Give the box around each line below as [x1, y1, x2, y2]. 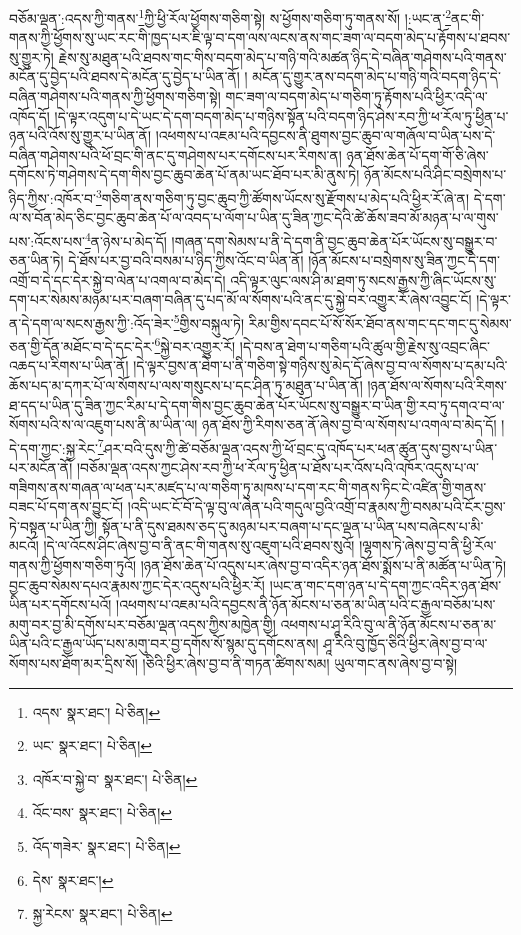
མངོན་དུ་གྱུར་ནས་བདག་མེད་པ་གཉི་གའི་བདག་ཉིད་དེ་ [252, 66, 501, 87]
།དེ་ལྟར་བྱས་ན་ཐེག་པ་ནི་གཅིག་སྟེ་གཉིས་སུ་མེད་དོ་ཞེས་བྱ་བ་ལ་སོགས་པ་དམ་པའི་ [133, 355, 508, 376]
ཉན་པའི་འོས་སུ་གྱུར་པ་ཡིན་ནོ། [9, 125, 151, 146]
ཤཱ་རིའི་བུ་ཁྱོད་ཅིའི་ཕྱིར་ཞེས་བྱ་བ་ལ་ [323, 633, 488, 654]
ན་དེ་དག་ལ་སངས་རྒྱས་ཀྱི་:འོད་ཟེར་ [9, 312, 174, 333]
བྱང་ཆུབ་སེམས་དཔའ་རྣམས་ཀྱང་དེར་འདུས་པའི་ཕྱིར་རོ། [9, 574, 265, 595]
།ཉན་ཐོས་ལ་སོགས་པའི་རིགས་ [367, 374, 507, 395]
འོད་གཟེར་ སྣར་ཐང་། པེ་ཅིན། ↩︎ [32, 835, 181, 856]
